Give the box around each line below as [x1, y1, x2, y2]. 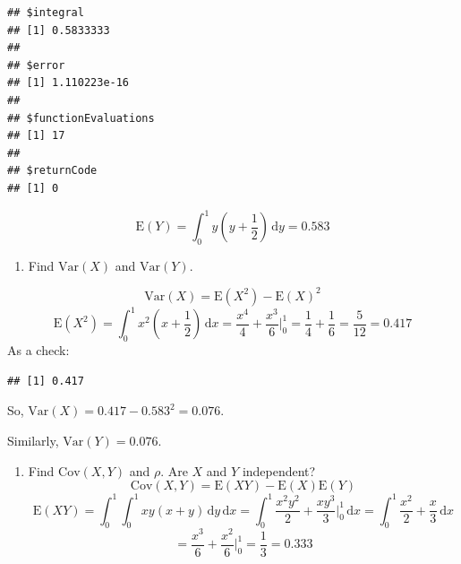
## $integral [7, 6, 84, 19]
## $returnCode [7, 164, 98, 178]
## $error [7, 58, 65, 72]
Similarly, [7, 431, 59, 449]
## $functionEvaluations [7, 111, 155, 125]
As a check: [7, 341, 70, 360]
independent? [242, 461, 316, 480]
